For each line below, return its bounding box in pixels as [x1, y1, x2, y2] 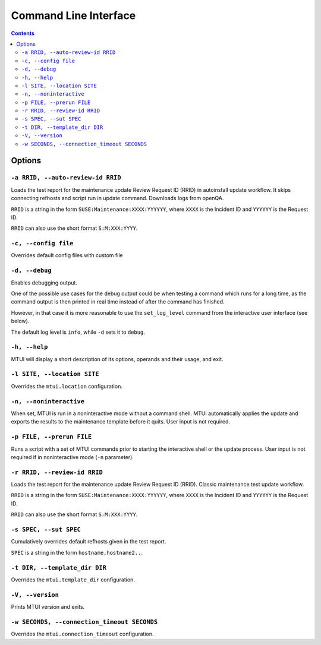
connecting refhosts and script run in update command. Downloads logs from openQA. [11, 195, 224, 202]
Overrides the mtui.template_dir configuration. [11, 576, 135, 583]
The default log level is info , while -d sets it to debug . [11, 328, 146, 336]
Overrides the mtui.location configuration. [11, 382, 123, 390]
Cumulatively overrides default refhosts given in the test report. [11, 538, 166, 545]
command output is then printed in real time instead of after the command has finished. [11, 298, 225, 305]
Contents [11, 30, 35, 37]
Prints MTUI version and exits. [11, 603, 85, 611]
